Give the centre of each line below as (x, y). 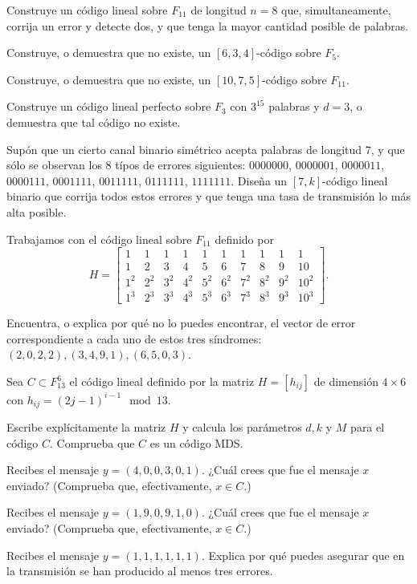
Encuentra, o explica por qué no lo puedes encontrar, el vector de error (181, 323)
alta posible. (37, 211)
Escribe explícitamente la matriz (86, 426)
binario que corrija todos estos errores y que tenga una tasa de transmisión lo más (208, 196)
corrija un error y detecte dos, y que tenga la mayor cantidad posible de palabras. (208, 25)
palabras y (294, 106)
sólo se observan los (54, 165)
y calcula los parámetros (242, 426)
